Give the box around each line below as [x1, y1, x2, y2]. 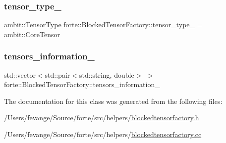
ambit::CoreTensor [4, 29, 60, 39]
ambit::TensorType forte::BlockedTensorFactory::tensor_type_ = [4, 19, 203, 30]
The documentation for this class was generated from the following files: [4, 95, 223, 106]
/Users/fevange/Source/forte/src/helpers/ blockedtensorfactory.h [4, 112, 199, 123]
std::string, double [79, 69, 134, 80]
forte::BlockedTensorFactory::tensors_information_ [4, 79, 160, 90]
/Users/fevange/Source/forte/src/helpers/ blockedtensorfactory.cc [4, 129, 202, 139]
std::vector [4, 69, 36, 80]
